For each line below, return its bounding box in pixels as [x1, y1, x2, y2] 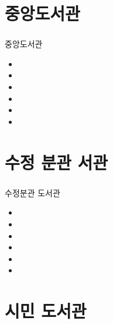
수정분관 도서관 [5, 186, 60, 199]
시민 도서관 [5, 299, 87, 323]
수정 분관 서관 [5, 150, 108, 174]
